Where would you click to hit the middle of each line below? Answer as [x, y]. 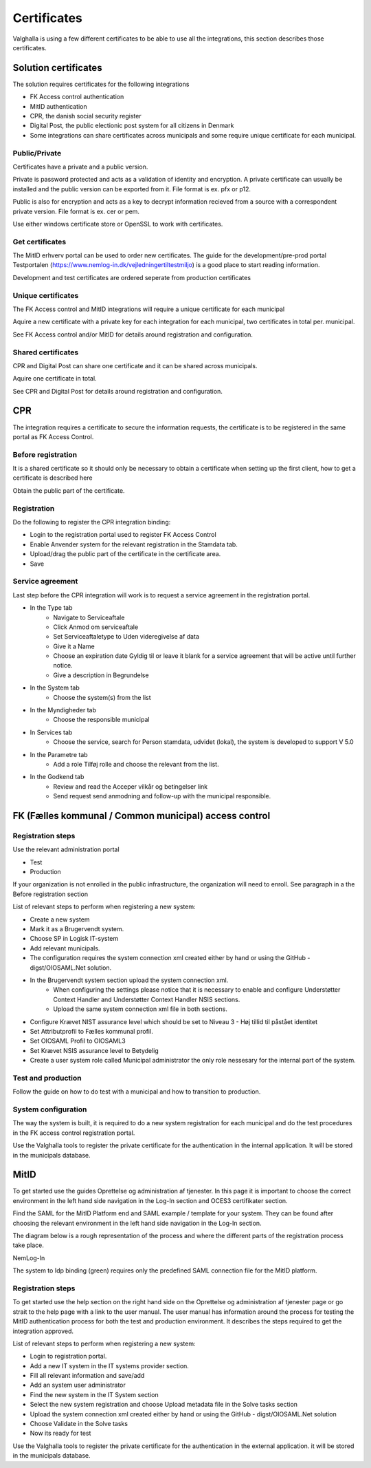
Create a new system [60, 919]
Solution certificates [57, 68]
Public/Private [37, 153]
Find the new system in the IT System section [94, 1394]
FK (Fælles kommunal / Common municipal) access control [142, 816]
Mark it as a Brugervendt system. [77, 929]
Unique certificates [46, 295]
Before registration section [50, 894]
